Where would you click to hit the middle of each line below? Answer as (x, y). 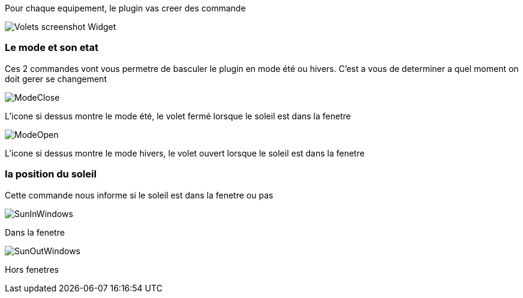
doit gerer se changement (56, 79)
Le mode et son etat (52, 48)
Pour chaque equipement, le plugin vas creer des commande (125, 8)
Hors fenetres (32, 269)
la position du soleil (51, 174)
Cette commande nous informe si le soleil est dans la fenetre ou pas (139, 195)
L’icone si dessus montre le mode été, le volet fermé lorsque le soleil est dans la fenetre (178, 116)
